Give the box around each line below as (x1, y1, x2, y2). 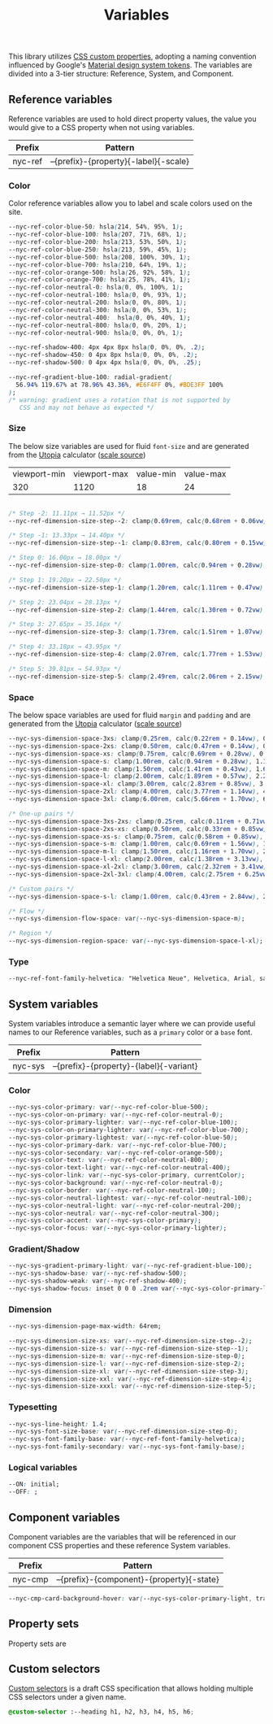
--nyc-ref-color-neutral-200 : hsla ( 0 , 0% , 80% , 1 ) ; (8, 298, 187, 307)
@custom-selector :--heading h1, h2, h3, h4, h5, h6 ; (8, 1708, 195, 1717)
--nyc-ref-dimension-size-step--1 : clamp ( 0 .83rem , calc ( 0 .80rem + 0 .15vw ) (8, 539, 267, 547)
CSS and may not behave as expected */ (19, 403, 154, 411)
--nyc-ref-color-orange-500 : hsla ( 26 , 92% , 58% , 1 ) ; (8, 268, 191, 276)
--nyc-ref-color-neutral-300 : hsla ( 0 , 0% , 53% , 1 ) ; (8, 306, 187, 314)
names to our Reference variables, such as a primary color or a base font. (8, 1027, 253, 1037)
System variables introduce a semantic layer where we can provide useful (8, 1019, 256, 1028)
